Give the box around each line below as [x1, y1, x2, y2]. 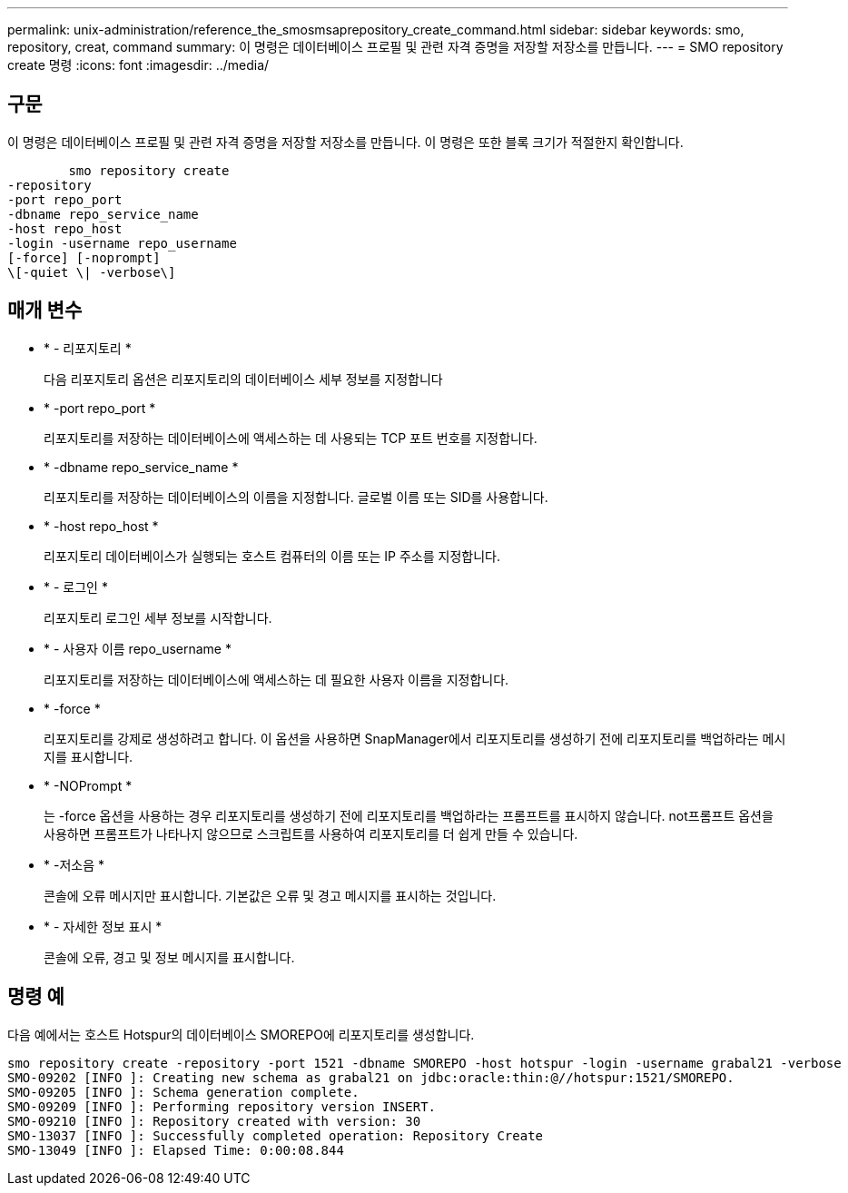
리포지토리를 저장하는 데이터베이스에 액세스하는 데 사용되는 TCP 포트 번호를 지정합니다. [44, 429, 537, 446]
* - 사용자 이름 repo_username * [44, 640, 232, 656]
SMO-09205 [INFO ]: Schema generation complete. [7, 1084, 360, 1099]
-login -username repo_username [7, 235, 237, 251]
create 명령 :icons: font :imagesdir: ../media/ [7, 57, 270, 73]
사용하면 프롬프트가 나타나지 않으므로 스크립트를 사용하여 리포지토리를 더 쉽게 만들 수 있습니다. [44, 825, 578, 842]
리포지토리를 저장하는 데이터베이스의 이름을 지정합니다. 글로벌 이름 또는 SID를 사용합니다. [44, 488, 548, 505]
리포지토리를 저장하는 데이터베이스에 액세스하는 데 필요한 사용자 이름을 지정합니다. [44, 671, 509, 687]
